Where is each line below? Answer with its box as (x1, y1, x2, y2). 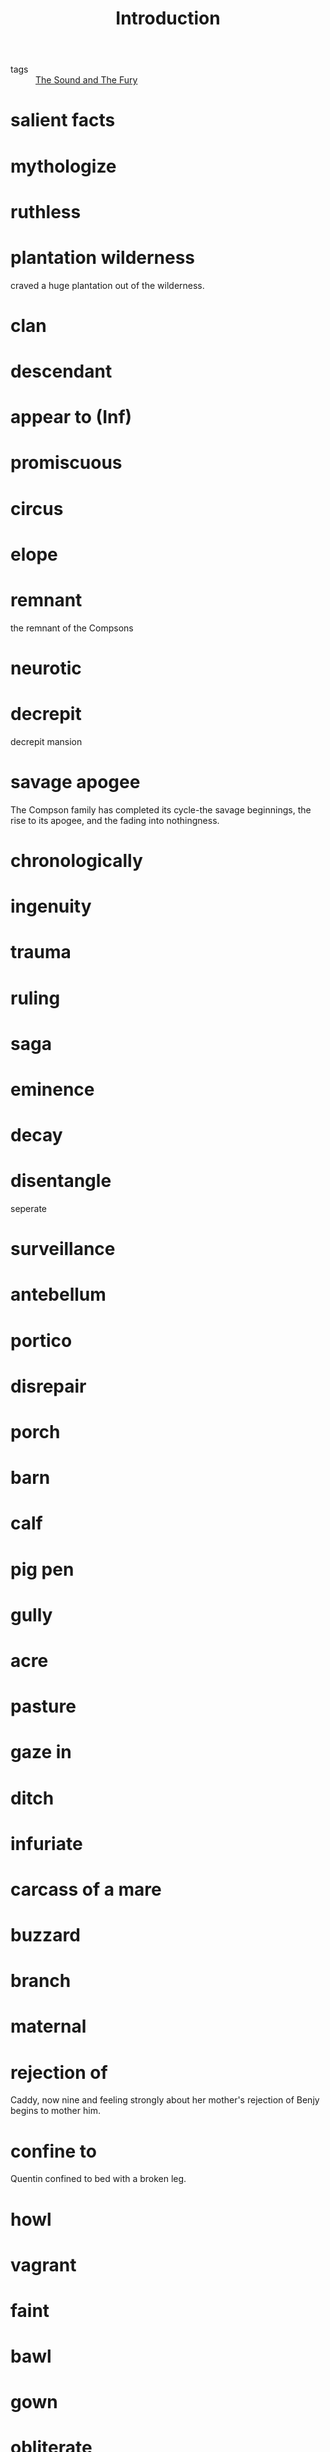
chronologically (10, 850, 143, 872)
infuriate (10, 1832, 83, 1855)
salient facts (10, 109, 116, 132)
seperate (10, 1203, 48, 1215)
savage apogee (10, 771, 141, 794)
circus (10, 497, 64, 520)
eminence (10, 1078, 95, 1101)
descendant (10, 360, 113, 383)
